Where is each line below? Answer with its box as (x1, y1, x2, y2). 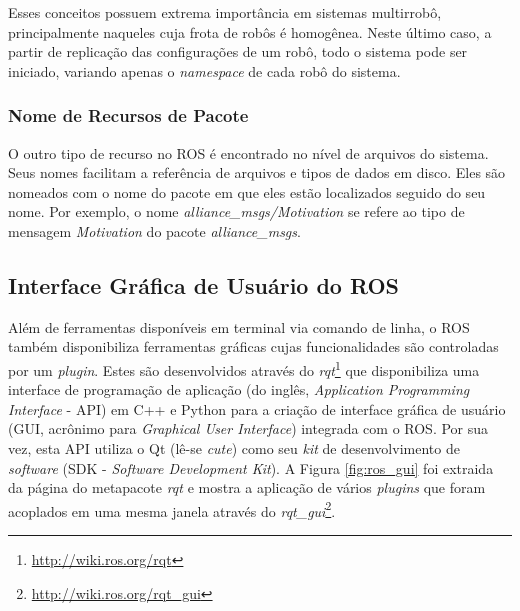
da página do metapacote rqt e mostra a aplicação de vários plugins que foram (8, 477, 486, 498)
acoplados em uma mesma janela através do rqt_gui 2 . (8, 497, 336, 521)
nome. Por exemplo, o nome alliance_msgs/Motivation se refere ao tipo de (8, 201, 465, 222)
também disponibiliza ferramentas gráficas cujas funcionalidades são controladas (8, 336, 499, 357)
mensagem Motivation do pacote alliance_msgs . (8, 220, 301, 241)
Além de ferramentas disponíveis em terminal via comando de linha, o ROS (8, 316, 470, 337)
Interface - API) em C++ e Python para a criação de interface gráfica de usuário (8, 398, 506, 419)
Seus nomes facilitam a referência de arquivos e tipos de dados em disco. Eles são (8, 162, 506, 183)
